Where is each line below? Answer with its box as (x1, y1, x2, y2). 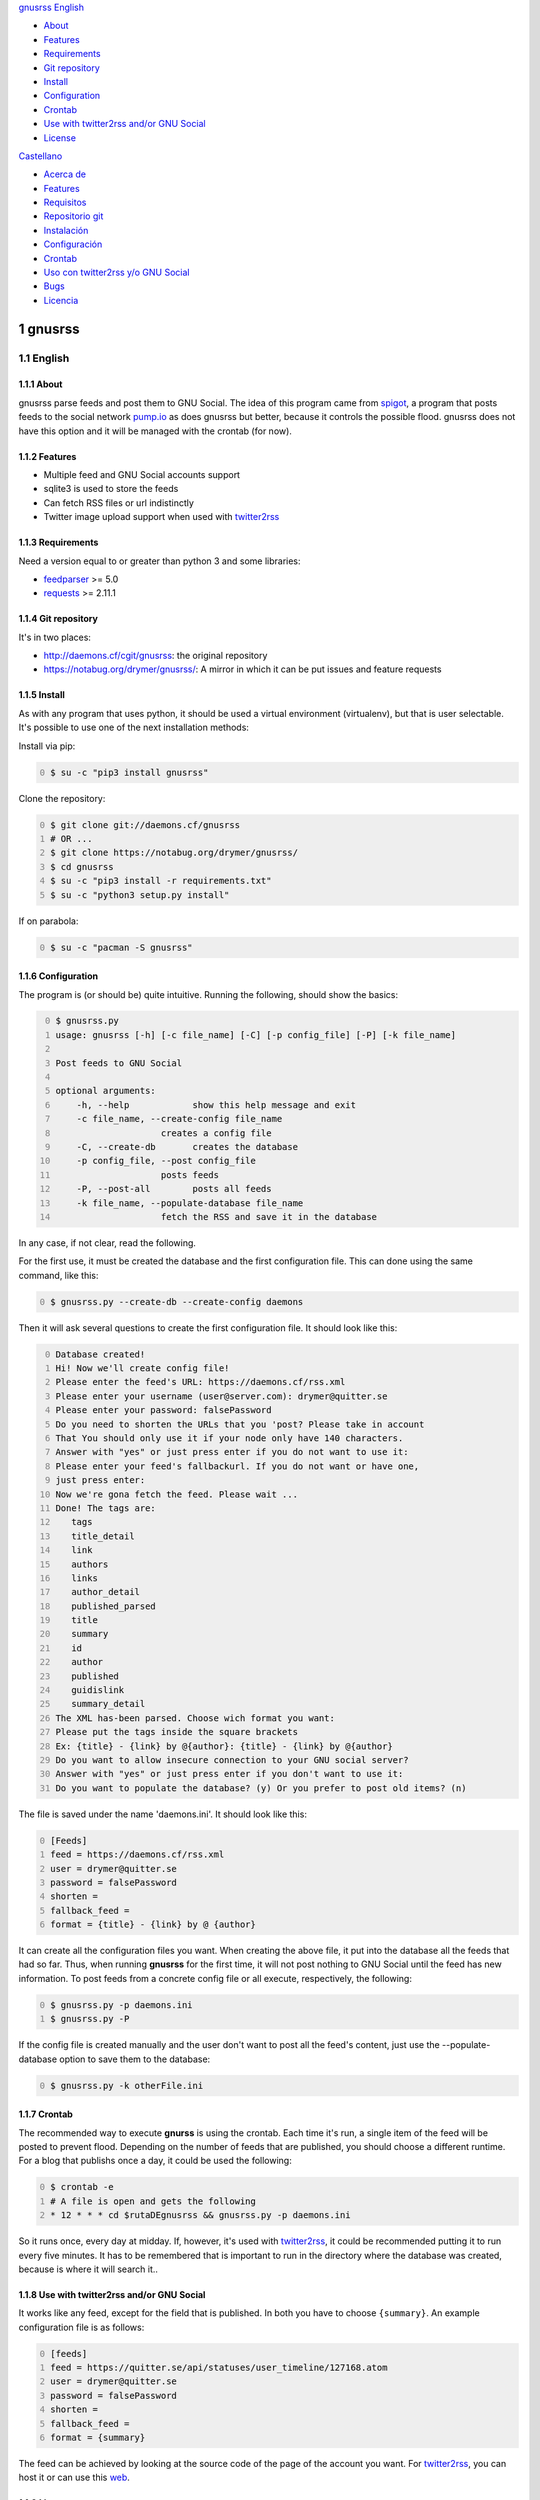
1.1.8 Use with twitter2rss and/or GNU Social (18, 2288, 206, 2300)
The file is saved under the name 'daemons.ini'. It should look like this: (18, 1808, 307, 1820)
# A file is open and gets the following (50, 2195, 257, 2207)
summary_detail (71, 1698, 146, 1710)
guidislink (71, 1685, 125, 1696)
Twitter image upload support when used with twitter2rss (43, 511, 280, 523)
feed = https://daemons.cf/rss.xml (50, 1849, 225, 1860)
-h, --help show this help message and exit (76, 1099, 357, 1110)
